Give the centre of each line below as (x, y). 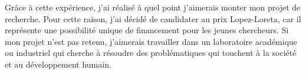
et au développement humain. (58, 64)
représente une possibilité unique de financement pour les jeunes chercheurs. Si (147, 30)
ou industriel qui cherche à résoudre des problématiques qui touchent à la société (151, 53)
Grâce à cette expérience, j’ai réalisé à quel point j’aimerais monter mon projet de (153, 7)
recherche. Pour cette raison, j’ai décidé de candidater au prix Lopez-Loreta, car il (153, 18)
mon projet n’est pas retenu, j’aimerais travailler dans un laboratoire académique (151, 41)
